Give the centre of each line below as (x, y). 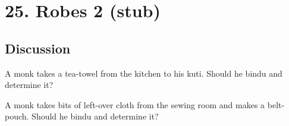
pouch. (17, 116)
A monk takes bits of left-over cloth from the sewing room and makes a (135, 104)
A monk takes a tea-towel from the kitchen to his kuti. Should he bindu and (144, 73)
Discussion (38, 48)
